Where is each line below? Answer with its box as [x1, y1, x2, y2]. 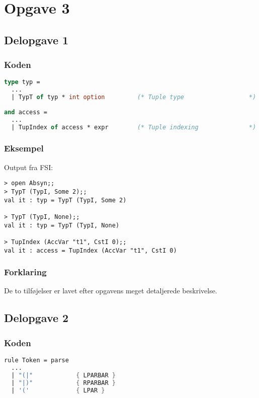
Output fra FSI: [4, 162, 53, 172]
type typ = [4, 78, 40, 86]
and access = [4, 108, 47, 116]
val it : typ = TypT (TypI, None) [4, 221, 120, 229]
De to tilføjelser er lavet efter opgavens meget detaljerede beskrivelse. [4, 285, 217, 296]
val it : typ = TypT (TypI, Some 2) [4, 196, 127, 204]
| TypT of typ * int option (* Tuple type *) [11, 94, 256, 101]
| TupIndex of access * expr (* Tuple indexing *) [11, 123, 256, 131]
